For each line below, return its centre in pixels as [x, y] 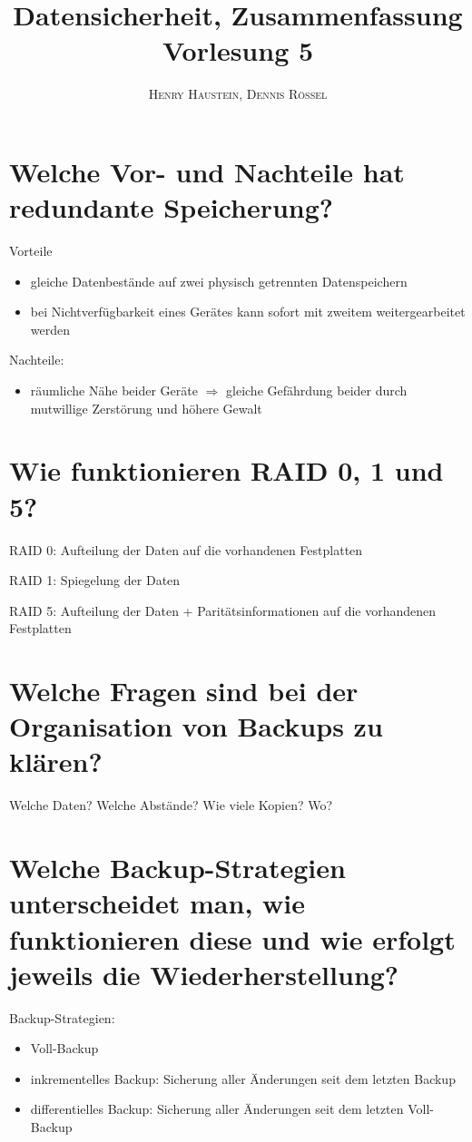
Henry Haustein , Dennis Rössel [238, 94]
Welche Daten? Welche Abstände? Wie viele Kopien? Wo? [171, 805]
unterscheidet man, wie [157, 903]
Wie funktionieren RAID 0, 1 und [226, 470]
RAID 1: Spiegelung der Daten [95, 580]
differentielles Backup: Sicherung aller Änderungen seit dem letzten [217, 1109]
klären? [56, 761]
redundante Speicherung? [172, 207]
